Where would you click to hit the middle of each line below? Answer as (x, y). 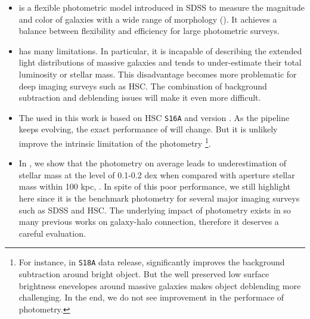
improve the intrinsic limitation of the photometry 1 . (115, 142)
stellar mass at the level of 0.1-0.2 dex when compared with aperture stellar (157, 174)
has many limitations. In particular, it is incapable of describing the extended (160, 50)
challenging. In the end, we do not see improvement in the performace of (151, 297)
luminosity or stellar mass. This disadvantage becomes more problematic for (158, 74)
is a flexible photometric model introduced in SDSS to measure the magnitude (162, 7)
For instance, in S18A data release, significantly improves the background (152, 262)
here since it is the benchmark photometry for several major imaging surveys (159, 198)
